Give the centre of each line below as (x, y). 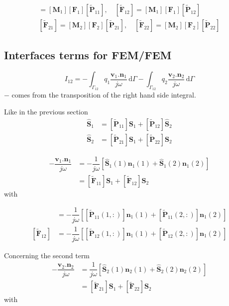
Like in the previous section (46, 112)
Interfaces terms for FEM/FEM (88, 55)
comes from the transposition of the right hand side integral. (104, 95)
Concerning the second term (47, 255)
